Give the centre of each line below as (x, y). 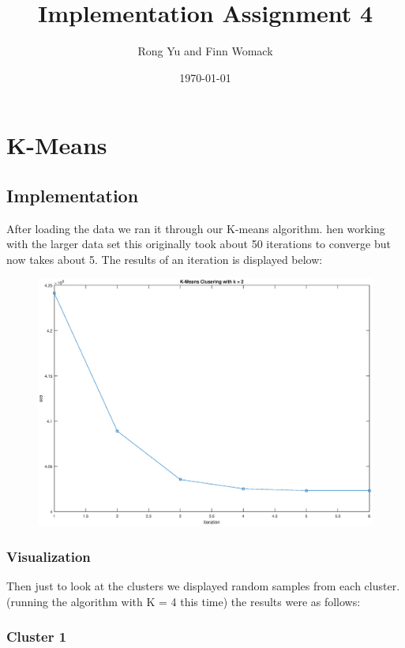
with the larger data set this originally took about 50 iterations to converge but (199, 244)
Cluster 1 (37, 637)
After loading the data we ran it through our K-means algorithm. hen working (196, 228)
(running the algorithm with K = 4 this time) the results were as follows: (184, 601)
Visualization (49, 556)
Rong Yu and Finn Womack (205, 51)
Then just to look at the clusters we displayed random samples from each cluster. (203, 585)
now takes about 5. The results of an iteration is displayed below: (165, 259)
